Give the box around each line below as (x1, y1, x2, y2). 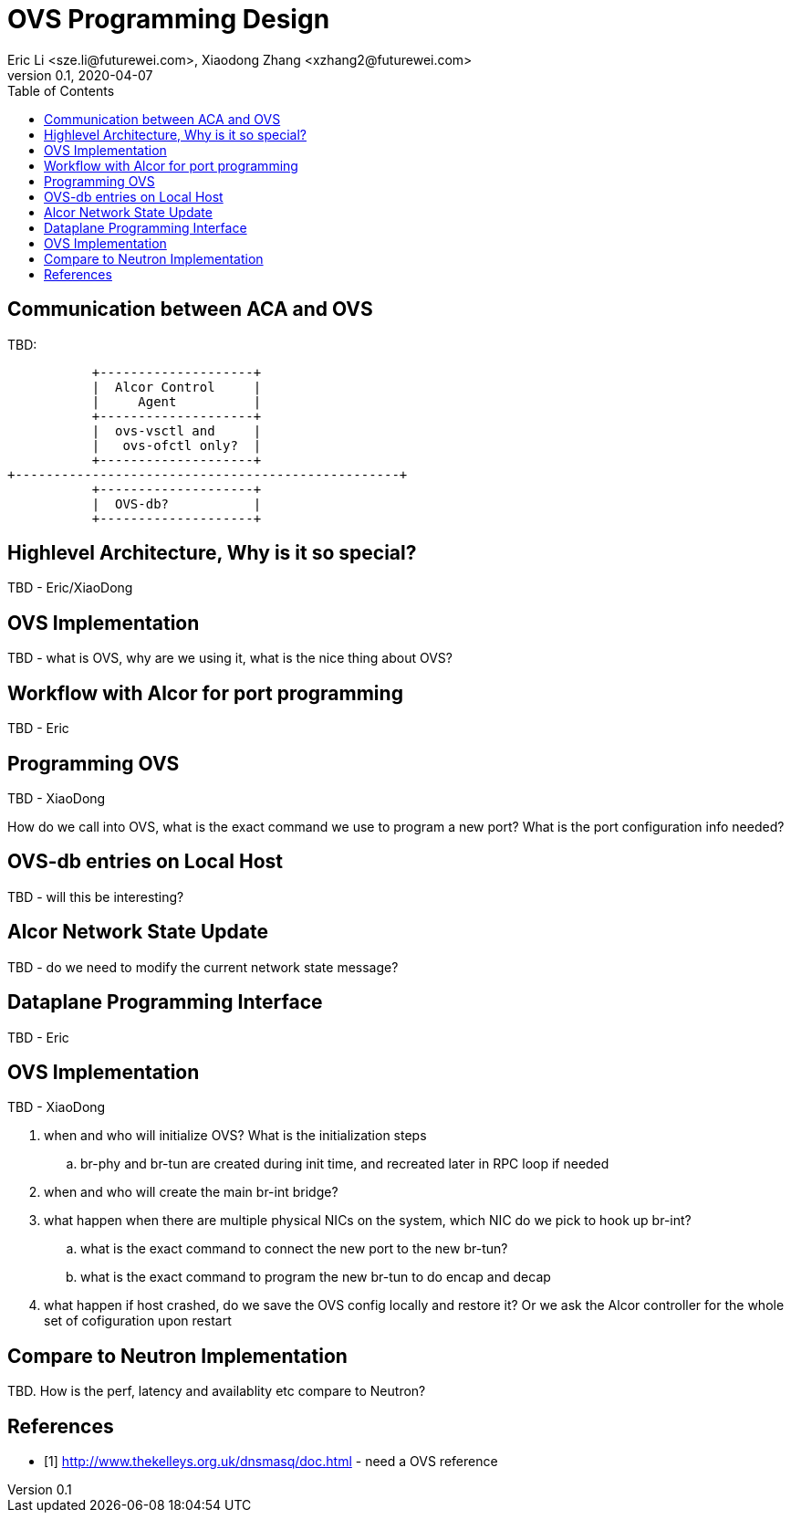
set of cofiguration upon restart (44, 1313, 232, 1329)
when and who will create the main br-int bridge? (44, 1184, 338, 1200)
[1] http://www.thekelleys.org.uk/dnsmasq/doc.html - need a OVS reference (44, 1453, 498, 1470)
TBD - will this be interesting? (7, 888, 184, 905)
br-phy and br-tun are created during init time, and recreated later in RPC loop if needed (80, 1156, 609, 1172)
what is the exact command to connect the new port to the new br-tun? (80, 1241, 508, 1257)
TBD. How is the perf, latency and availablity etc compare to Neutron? (7, 1383, 426, 1399)
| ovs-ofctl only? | (91, 437, 262, 453)
